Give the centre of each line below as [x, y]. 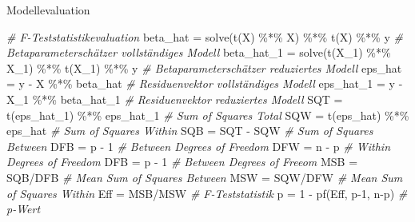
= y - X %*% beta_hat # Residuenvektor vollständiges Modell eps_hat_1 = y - [205, 83]
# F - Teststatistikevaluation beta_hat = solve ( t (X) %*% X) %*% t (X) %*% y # [205, 36]
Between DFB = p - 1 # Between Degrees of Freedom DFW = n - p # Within [198, 146]
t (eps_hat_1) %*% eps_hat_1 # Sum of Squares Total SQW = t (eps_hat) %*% [208, 115]
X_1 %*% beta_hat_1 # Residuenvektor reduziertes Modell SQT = [175, 99]
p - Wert [24, 209]
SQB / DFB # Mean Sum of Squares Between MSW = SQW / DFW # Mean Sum [205, 177]
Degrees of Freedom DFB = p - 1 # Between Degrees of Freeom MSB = [182, 162]
